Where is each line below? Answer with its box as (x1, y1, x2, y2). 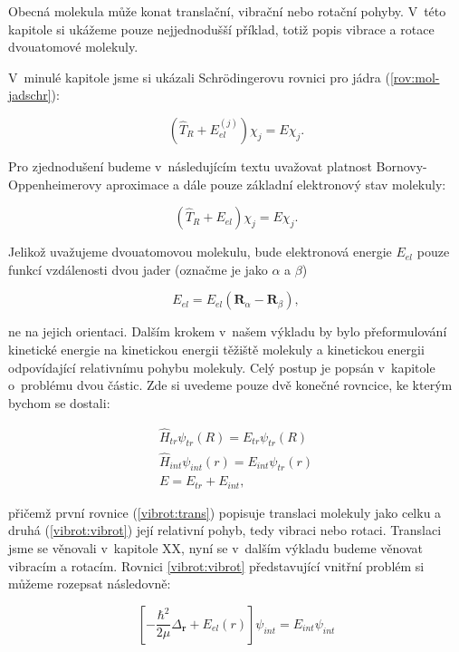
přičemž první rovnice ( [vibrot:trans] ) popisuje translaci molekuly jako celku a (8, 502, 442, 521)
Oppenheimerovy (8, 174, 102, 193)
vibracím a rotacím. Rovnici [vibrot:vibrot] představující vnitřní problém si (8, 556, 425, 575)
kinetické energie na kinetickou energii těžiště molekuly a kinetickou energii (8, 339, 425, 358)
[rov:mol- (389, 67, 440, 86)
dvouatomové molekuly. (8, 37, 139, 56)
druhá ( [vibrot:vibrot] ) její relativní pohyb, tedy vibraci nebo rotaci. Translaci (8, 521, 442, 540)
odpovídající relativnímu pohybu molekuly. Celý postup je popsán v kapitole (8, 357, 435, 376)
